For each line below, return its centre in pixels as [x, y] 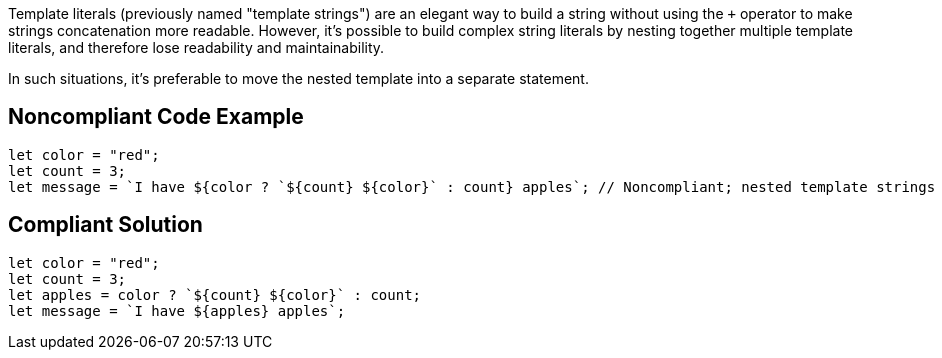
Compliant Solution [105, 225]
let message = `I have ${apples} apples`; [177, 310]
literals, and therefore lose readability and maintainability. [196, 47]
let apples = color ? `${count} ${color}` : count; [215, 294]
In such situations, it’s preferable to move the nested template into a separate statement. [298, 78]
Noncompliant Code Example [156, 117]
